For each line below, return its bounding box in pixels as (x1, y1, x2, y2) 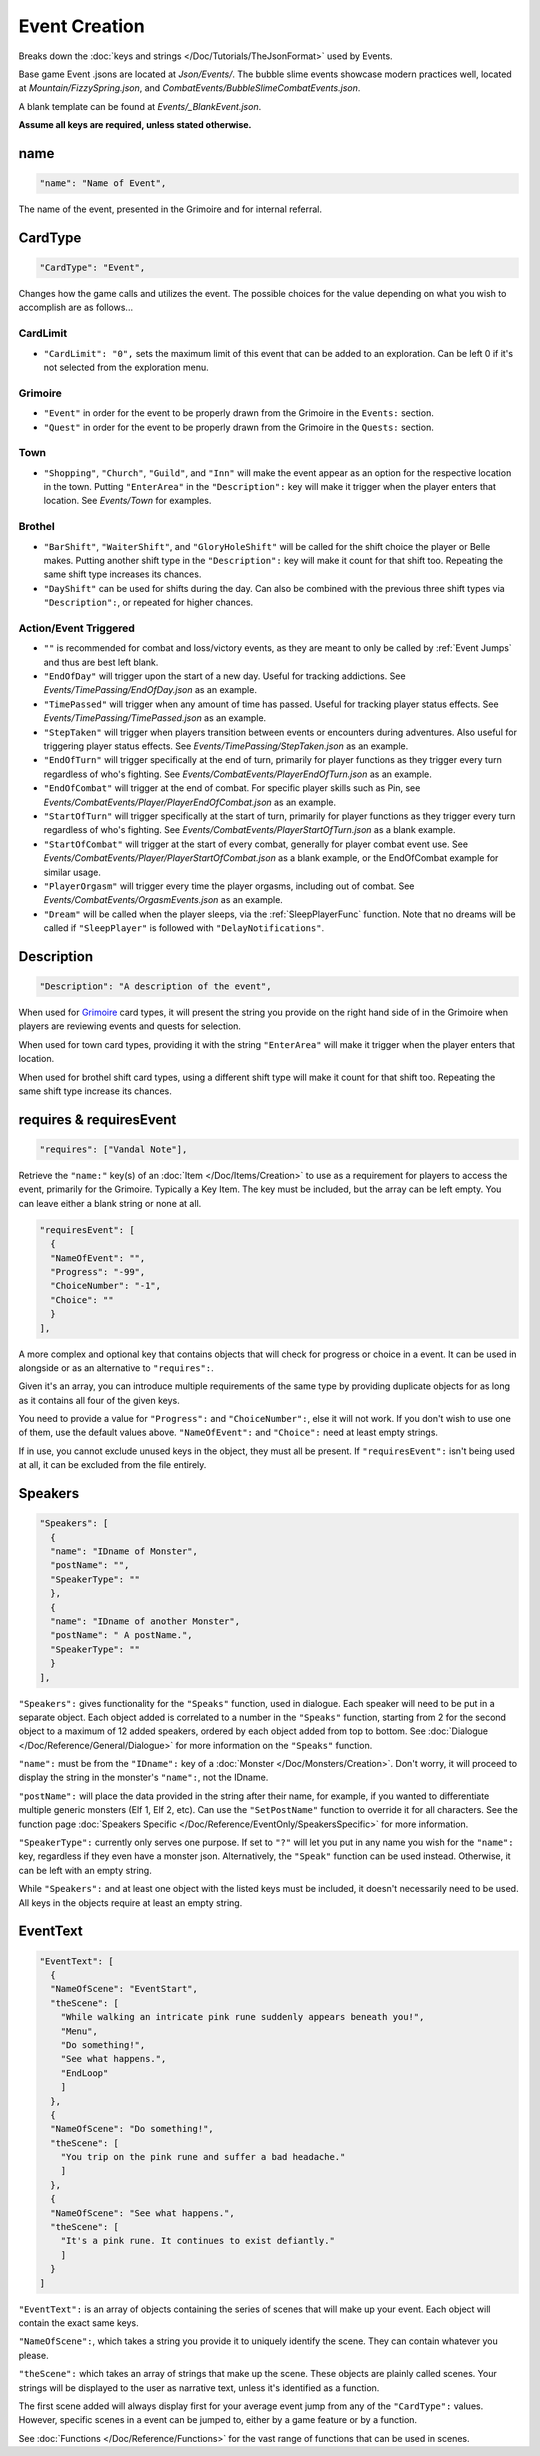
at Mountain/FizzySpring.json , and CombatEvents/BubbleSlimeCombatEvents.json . (18, 82, 361, 94)
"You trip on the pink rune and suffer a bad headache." (60, 2151, 346, 2163)
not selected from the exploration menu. (43, 361, 209, 373)
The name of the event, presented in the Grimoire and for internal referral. (18, 203, 322, 215)
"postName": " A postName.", (50, 1630, 194, 1641)
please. (18, 2349, 49, 2361)
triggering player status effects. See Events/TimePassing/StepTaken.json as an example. (43, 740, 409, 752)
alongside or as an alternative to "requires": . (18, 1361, 214, 1374)
